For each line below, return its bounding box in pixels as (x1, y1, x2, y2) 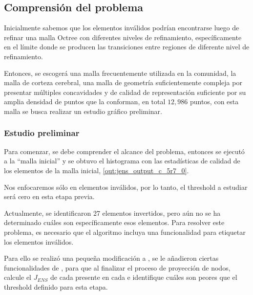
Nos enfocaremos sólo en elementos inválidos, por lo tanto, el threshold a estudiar (4, 182, 248, 192)
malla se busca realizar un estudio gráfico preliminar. (4, 106, 162, 116)
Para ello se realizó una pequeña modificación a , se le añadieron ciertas (4, 253, 219, 263)
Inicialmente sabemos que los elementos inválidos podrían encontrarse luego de (4, 23, 239, 33)
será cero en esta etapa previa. (4, 191, 95, 202)
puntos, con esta (190, 96, 239, 107)
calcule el (4, 272, 31, 282)
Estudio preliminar (4, 127, 80, 139)
